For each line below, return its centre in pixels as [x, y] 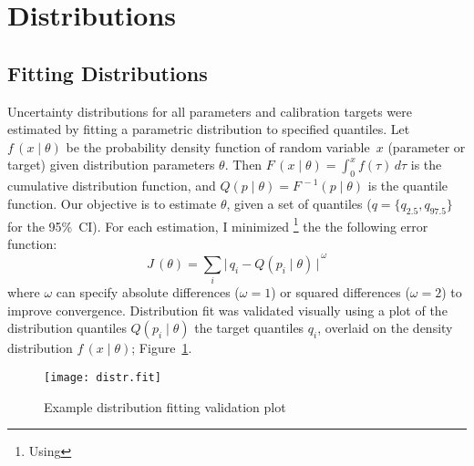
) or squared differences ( [340, 292]
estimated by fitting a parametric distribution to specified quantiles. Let [209, 129]
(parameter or [427, 146]
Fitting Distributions [108, 72]
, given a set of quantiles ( [299, 203]
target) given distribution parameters [111, 165]
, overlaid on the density [385, 328]
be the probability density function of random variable [218, 146]
